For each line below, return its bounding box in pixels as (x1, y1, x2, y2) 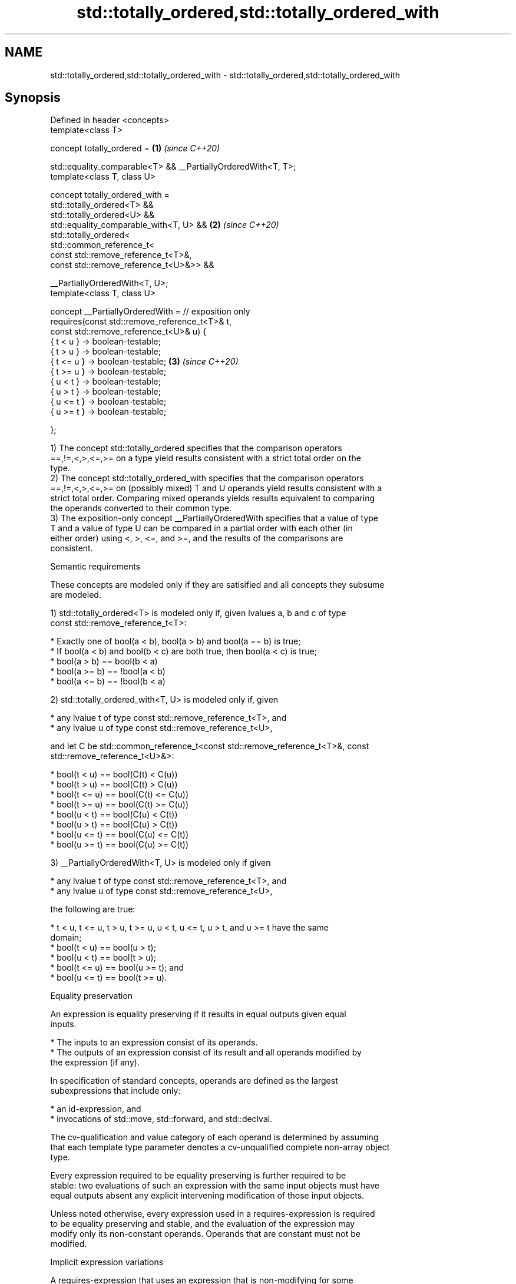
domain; (50, 932, 82, 943)
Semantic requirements (50, 561, 141, 572)
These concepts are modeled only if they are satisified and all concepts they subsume (50, 580, 385, 590)
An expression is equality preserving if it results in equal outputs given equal (50, 1009, 346, 1020)
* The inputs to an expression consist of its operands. (50, 1037, 258, 1048)
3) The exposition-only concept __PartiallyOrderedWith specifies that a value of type (50, 513, 378, 524)
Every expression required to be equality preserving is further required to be (50, 1170, 346, 1181)
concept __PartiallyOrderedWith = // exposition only (50, 306, 250, 317)
